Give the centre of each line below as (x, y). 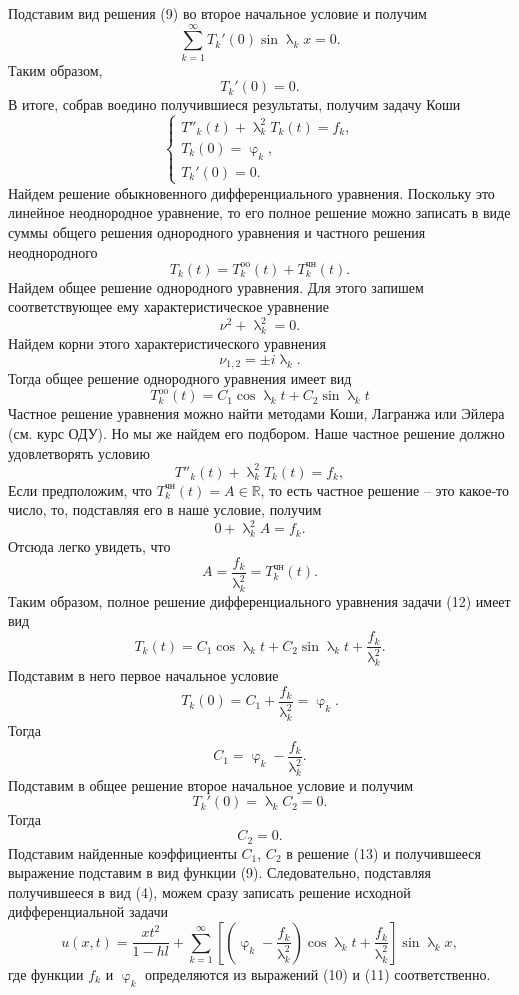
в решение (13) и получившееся (383, 852)
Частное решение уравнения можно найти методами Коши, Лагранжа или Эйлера (256, 413)
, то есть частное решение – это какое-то (385, 489)
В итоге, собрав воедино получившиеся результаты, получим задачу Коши (234, 104)
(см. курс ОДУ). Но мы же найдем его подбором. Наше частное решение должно (256, 432)
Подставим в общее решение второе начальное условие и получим (211, 784)
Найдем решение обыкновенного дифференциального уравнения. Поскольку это (251, 192)
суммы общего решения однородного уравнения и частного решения (217, 232)
